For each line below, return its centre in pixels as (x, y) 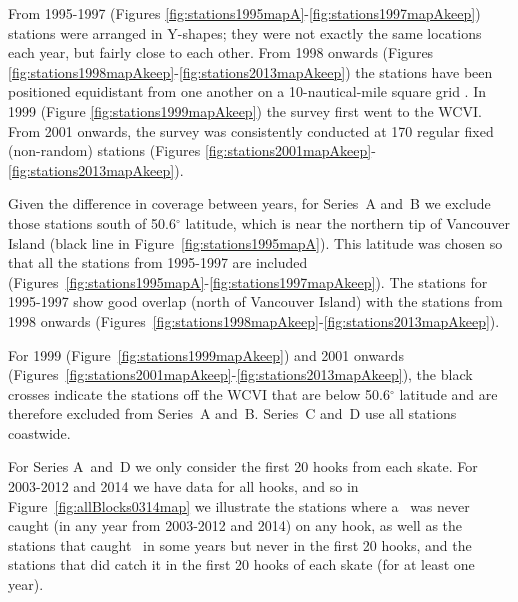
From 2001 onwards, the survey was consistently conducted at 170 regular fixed (251, 130)
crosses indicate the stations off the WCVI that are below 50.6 (199, 393)
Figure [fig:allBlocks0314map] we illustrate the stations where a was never (239, 505)
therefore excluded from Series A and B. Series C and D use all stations (232, 413)
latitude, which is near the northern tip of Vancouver (348, 222)
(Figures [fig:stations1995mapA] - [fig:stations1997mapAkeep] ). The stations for (248, 281)
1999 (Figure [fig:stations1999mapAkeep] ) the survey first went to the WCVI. (245, 110)
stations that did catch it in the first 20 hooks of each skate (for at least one (241, 564)
